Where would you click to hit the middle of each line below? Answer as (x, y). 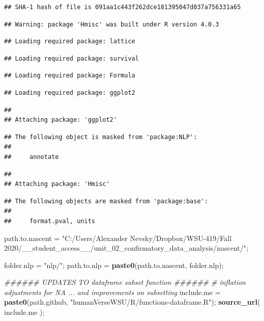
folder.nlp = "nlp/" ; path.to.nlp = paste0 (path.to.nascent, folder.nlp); (114, 265)
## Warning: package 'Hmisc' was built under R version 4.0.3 (112, 24)
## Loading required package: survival (71, 58)
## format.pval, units (50, 221)
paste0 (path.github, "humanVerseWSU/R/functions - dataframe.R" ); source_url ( (132, 302)
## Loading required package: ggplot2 (70, 92)
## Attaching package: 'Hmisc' (57, 184)
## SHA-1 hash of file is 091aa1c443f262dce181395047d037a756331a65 (123, 7)
